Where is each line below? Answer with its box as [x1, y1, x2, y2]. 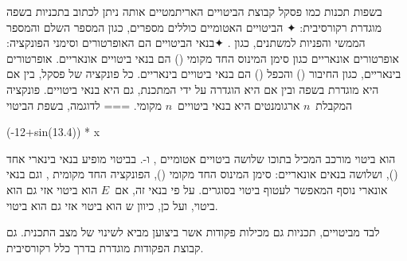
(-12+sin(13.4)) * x [6, 123, 100, 140]
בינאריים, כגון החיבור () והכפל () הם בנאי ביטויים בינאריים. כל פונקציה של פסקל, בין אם [6, 65, 401, 82]
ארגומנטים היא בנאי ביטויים [178, 96, 300, 113]
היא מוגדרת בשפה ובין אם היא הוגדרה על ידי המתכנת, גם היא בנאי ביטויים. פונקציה [6, 80, 379, 97]
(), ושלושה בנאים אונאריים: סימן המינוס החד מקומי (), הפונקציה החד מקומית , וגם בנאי [6, 166, 398, 182]
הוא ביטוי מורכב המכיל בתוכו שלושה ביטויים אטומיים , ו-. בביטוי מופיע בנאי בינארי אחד [6, 150, 396, 166]
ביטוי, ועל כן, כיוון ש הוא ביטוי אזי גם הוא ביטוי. [6, 197, 218, 213]
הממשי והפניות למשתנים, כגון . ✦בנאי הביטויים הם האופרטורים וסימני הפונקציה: [6, 34, 366, 51]
